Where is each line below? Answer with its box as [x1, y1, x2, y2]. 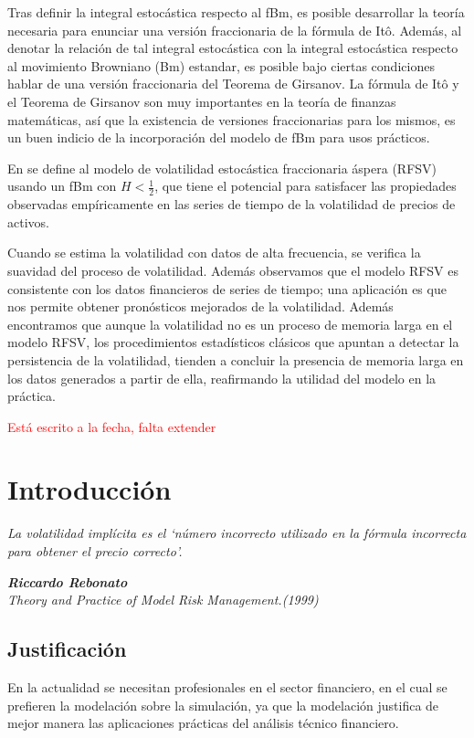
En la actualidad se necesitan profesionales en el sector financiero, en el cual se [7, 678, 448, 696]
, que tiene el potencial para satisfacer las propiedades [154, 176, 457, 195]
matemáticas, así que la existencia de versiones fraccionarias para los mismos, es [7, 110, 456, 129]
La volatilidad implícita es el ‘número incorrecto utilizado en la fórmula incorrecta [7, 523, 467, 543]
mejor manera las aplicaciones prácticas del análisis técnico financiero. [7, 713, 399, 733]
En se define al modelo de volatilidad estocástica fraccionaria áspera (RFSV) [7, 158, 437, 177]
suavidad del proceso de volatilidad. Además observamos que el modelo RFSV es [7, 260, 459, 279]
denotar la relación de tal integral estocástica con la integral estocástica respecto [7, 38, 458, 58]
